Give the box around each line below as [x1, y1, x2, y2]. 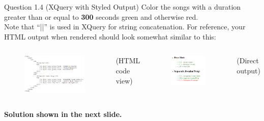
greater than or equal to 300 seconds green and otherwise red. [4, 11, 198, 22]
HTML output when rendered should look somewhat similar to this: [4, 31, 216, 42]
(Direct [237, 55, 259, 66]
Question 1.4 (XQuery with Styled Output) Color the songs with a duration [4, 2, 241, 12]
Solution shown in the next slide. [4, 108, 122, 119]
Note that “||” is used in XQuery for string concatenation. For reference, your [4, 21, 246, 32]
